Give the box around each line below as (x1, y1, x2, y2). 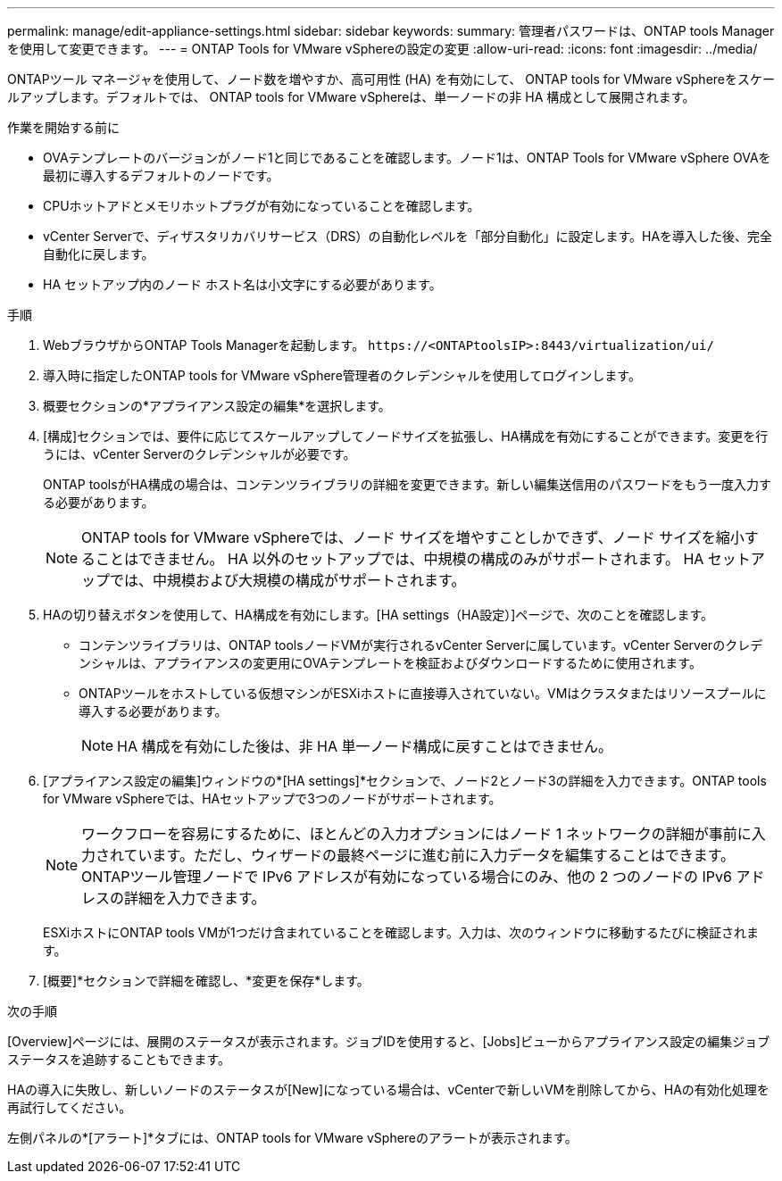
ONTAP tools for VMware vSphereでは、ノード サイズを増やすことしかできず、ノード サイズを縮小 (81, 528, 745, 546)
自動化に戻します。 (43, 246, 154, 262)
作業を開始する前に (7, 120, 120, 135)
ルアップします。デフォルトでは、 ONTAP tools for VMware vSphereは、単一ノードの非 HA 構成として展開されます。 (7, 89, 695, 104)
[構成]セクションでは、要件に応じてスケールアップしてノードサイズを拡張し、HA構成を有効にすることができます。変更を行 (43, 428, 769, 444)
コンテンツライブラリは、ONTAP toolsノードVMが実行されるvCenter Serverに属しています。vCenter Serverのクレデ (79, 637, 763, 653)
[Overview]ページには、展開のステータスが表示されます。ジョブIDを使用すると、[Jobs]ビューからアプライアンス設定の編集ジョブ (7, 1034, 770, 1049)
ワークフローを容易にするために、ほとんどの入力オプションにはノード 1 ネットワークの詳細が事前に (81, 825, 752, 843)
